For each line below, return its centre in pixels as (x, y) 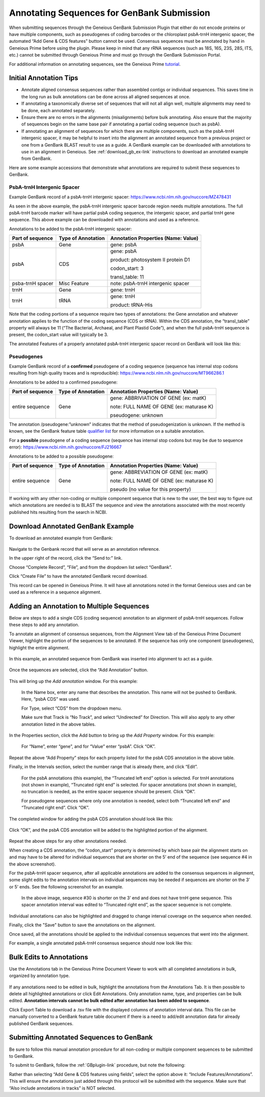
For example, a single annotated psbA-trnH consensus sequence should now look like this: (101, 943)
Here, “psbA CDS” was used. (51, 699)
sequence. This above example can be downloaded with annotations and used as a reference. (104, 220)
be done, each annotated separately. (58, 110)
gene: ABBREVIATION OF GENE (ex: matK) (159, 472)
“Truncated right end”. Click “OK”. (55, 808)
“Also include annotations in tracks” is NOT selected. (62, 1088)
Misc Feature (74, 284)
